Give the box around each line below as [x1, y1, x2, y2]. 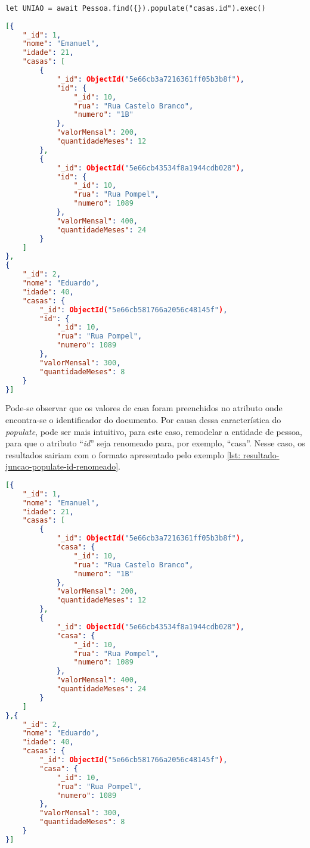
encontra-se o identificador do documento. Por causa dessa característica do [5, 414, 281, 425]
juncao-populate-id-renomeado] [5, 460, 119, 473]
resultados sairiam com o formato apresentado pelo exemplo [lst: [5, 448, 241, 461]
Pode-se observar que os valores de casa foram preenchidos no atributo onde [5, 402, 283, 414]
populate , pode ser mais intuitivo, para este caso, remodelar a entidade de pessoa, [5, 425, 302, 437]
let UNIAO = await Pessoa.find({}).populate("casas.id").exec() [5, 4, 266, 13]
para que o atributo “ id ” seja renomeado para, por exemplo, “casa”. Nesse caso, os [5, 437, 305, 449]
